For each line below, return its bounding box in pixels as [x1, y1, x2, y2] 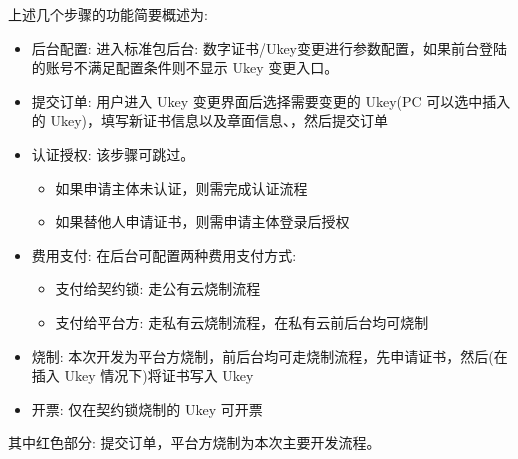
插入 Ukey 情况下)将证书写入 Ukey [31, 365, 254, 386]
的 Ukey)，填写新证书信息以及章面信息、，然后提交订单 [31, 110, 389, 131]
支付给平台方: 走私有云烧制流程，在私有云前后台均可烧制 [55, 311, 429, 332]
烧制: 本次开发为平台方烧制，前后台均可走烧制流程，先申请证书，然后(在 [31, 345, 508, 366]
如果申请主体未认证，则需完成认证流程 [55, 177, 308, 198]
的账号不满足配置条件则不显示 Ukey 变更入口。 [31, 57, 339, 78]
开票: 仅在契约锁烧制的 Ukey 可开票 [31, 398, 263, 419]
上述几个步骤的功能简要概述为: [8, 4, 208, 24]
